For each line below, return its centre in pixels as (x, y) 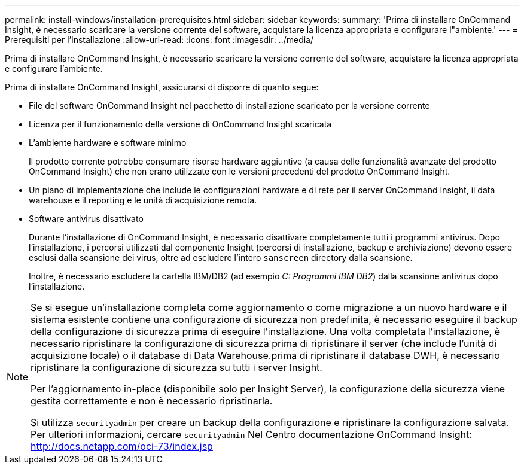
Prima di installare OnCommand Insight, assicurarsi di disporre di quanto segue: (162, 87)
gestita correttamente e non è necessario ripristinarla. (152, 401)
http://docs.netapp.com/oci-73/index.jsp (122, 446)
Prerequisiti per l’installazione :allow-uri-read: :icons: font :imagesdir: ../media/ (159, 40)
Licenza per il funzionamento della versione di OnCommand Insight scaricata (180, 124)
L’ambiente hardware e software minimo (108, 143)
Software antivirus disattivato (86, 219)
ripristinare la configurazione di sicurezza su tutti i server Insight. (176, 367)
